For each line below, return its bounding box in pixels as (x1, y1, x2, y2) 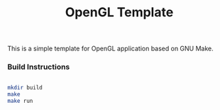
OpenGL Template (65, 4, 174, 21)
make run (7, 97, 33, 105)
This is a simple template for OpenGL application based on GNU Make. (7, 44, 214, 53)
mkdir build (7, 84, 43, 92)
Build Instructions (7, 62, 70, 72)
